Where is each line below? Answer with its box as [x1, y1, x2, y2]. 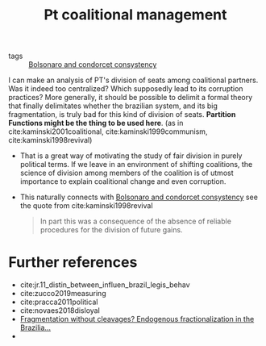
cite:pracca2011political [19, 297, 98, 307]
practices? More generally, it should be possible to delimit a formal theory [8, 93, 253, 102]
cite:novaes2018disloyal [19, 306, 101, 315]
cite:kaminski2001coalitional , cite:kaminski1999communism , [8, 127, 208, 136]
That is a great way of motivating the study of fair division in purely [19, 151, 243, 160]
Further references [8, 253, 138, 272]
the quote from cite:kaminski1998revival [19, 201, 153, 211]
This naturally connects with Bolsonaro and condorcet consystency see [19, 192, 258, 202]
